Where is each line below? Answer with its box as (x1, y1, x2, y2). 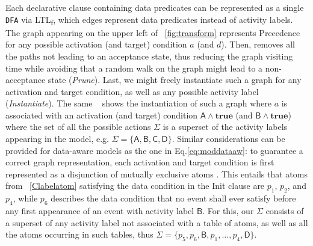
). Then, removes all (221, 38, 295, 51)
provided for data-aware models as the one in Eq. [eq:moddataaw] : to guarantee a (5, 144, 303, 156)
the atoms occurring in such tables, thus (5, 228, 153, 241)
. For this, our (202, 204, 254, 217)
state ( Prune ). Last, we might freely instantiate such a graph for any (48, 73, 302, 86)
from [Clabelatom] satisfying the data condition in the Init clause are (5, 179, 265, 192)
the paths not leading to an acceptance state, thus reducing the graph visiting (5, 49, 293, 62)
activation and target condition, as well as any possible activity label (5, 85, 259, 97)
